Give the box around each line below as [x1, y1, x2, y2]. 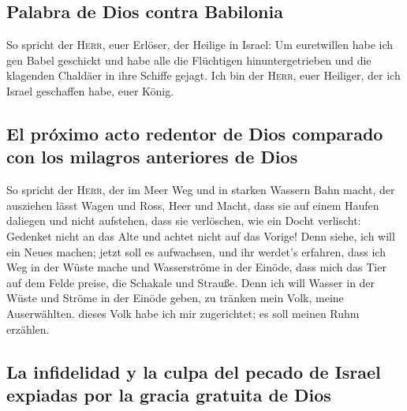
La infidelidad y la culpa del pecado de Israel [6, 359, 381, 383]
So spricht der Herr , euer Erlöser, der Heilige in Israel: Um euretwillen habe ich [6, 36, 394, 53]
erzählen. [6, 320, 50, 337]
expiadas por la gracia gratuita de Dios [6, 382, 331, 406]
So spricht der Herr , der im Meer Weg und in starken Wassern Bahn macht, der [6, 181, 395, 198]
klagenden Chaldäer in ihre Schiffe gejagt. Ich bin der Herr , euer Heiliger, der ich [6, 67, 401, 84]
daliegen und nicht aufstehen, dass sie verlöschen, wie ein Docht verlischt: [6, 212, 361, 229]
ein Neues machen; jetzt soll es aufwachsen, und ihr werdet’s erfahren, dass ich [6, 243, 386, 260]
